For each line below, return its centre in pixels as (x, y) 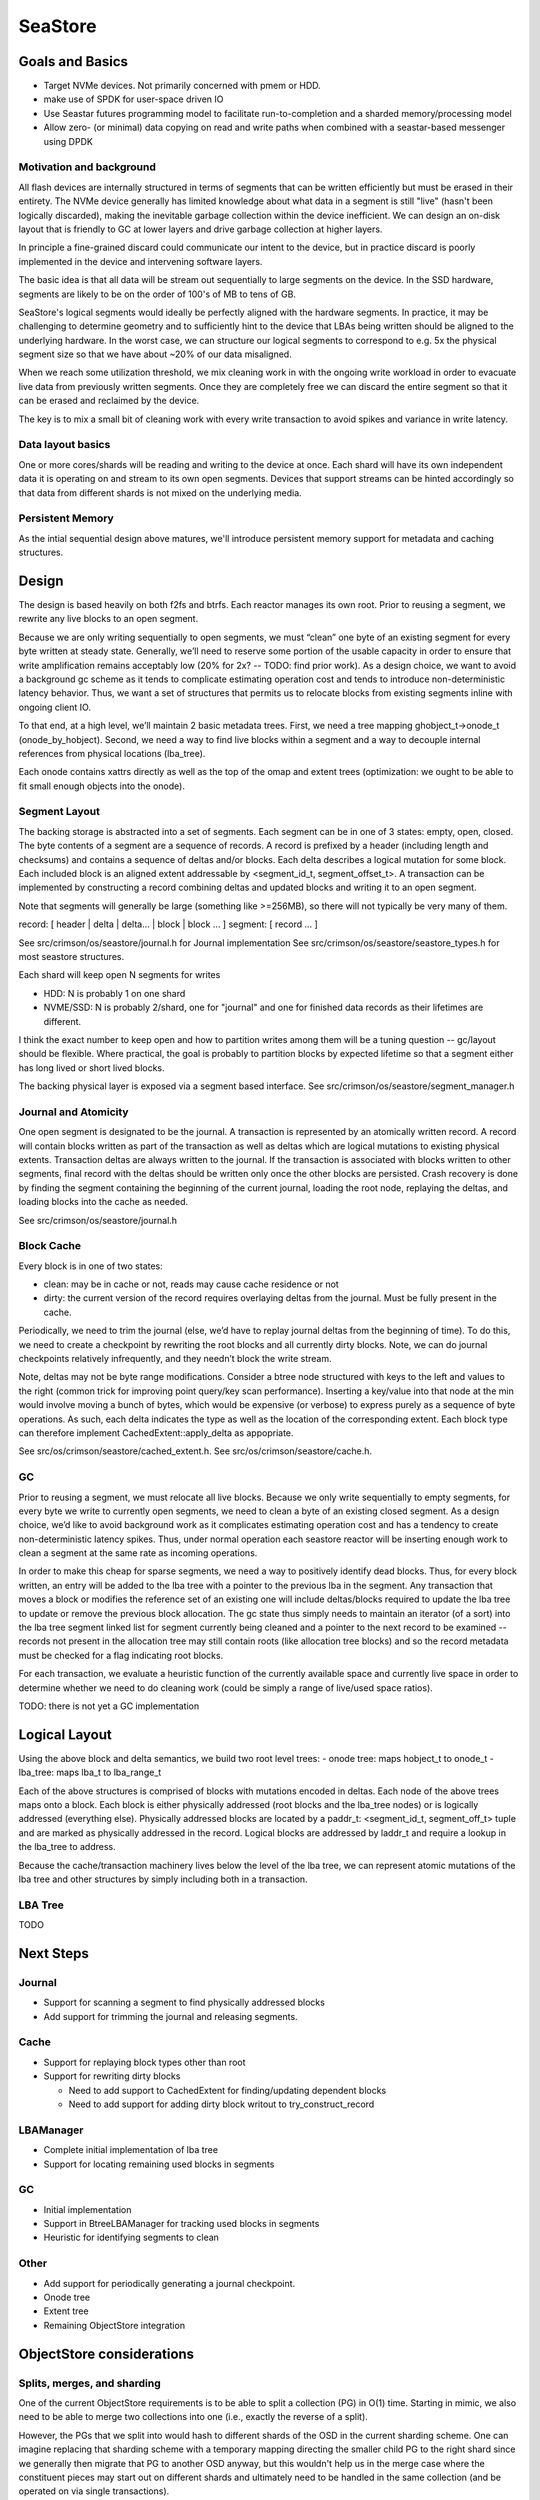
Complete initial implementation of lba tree (131, 2150)
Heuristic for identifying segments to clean (131, 2237)
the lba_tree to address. (67, 1847)
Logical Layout (65, 1734)
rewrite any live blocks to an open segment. (108, 619)
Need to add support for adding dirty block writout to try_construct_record (221, 2104)
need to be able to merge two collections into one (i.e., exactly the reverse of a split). (193, 2417)
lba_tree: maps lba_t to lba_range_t (90, 1772)
